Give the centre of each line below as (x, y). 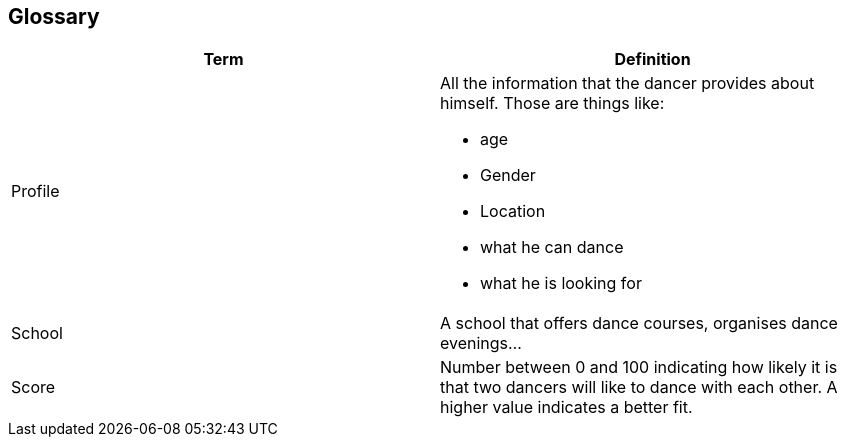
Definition (652, 59)
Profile (35, 191)
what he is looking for (561, 283)
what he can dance (552, 247)
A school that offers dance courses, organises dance (639, 323)
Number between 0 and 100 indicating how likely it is (639, 367)
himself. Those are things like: (552, 103)
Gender (508, 175)
